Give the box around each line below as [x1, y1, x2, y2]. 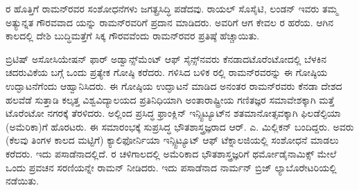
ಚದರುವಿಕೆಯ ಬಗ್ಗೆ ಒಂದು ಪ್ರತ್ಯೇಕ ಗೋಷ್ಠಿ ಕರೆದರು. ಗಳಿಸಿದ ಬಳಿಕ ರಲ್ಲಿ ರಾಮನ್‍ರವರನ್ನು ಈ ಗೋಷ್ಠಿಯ [6, 65, 328, 79]
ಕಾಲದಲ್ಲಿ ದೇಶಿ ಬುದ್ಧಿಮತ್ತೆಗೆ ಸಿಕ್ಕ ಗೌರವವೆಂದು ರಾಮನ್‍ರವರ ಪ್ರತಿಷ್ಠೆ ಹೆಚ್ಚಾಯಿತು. [6, 28, 260, 43]
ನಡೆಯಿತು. [6, 173, 40, 188]
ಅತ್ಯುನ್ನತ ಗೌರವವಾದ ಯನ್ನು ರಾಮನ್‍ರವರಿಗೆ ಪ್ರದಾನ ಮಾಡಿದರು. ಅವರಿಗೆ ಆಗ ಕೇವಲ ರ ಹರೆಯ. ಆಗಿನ [6, 15, 333, 29]
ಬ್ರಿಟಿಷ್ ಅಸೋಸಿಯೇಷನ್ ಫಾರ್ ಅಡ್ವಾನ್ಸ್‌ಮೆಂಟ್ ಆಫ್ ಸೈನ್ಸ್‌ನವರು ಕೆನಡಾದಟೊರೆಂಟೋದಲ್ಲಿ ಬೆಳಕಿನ [6, 51, 327, 66]
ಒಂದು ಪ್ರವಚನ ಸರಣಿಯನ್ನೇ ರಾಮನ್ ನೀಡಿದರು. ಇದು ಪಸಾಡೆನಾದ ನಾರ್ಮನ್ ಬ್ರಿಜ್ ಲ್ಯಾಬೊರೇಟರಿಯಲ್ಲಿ [6, 160, 337, 174]
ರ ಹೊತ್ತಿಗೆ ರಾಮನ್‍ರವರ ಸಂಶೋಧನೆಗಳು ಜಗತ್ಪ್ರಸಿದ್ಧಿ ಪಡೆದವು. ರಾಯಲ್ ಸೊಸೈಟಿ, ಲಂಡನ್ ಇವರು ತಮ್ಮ [6, 1, 338, 15]
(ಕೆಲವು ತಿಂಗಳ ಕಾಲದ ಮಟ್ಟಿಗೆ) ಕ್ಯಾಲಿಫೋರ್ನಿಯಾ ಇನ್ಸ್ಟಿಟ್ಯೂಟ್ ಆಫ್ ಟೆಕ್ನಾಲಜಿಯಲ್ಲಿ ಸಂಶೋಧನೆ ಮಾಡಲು [6, 133, 339, 147]
